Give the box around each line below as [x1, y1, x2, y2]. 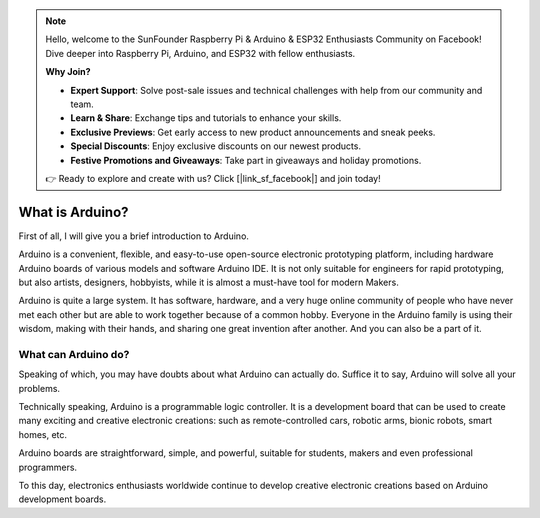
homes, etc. [18, 428, 68, 440]
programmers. [18, 461, 78, 473]
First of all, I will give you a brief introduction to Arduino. [18, 230, 250, 242]
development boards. [18, 493, 107, 505]
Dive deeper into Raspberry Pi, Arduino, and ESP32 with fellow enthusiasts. [45, 47, 356, 59]
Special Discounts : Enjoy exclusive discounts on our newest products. [70, 140, 362, 152]
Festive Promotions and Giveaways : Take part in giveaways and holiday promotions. [70, 154, 422, 166]
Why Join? [45, 66, 91, 78]
